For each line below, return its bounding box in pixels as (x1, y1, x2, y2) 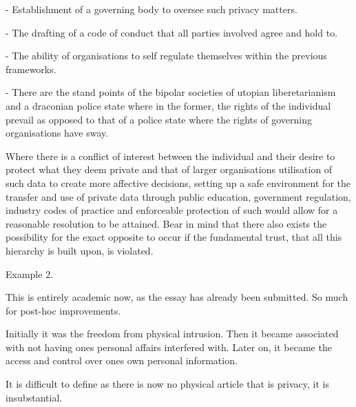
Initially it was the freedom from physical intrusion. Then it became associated (6, 326, 339, 341)
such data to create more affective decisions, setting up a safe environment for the (6, 175, 350, 190)
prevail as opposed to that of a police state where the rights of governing (6, 112, 312, 126)
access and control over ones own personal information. (6, 353, 238, 368)
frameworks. (6, 61, 56, 76)
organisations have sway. (6, 126, 109, 140)
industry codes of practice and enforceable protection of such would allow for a (6, 203, 338, 217)
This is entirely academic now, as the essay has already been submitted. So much (6, 290, 348, 304)
